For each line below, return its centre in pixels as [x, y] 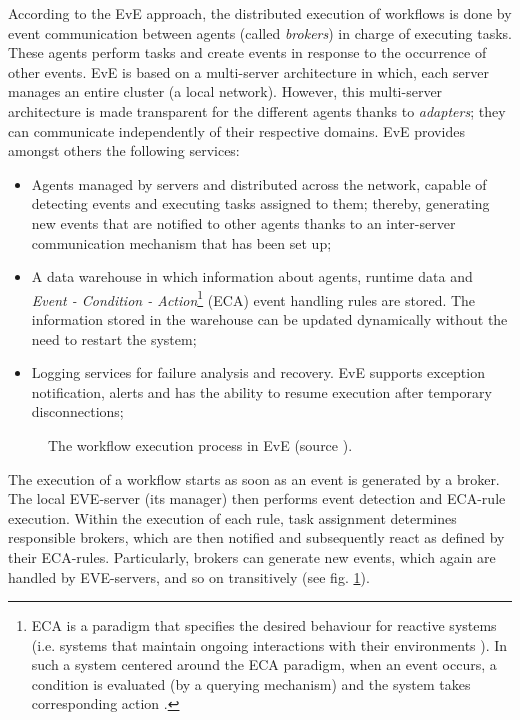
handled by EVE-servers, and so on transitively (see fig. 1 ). [189, 576]
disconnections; [77, 411]
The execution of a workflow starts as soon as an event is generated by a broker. [254, 478]
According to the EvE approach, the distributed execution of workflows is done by [260, 13]
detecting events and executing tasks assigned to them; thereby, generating [260, 203]
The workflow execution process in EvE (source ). [200, 444]
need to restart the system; [114, 338]
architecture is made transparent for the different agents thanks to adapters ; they [257, 110]
